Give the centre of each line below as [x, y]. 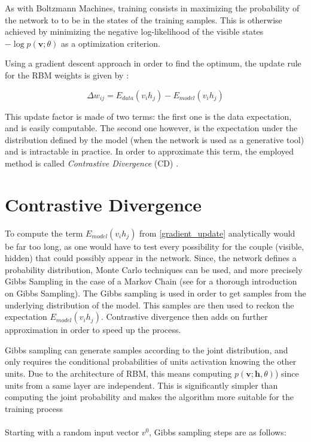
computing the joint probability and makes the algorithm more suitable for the [149, 397]
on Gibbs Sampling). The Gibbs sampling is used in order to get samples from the [155, 293]
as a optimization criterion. [111, 43]
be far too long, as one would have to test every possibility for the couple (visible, [155, 246]
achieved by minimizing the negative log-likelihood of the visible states [134, 31]
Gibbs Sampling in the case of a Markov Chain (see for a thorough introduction [151, 281]
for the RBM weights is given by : [67, 75]
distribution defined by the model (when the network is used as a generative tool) [155, 139]
